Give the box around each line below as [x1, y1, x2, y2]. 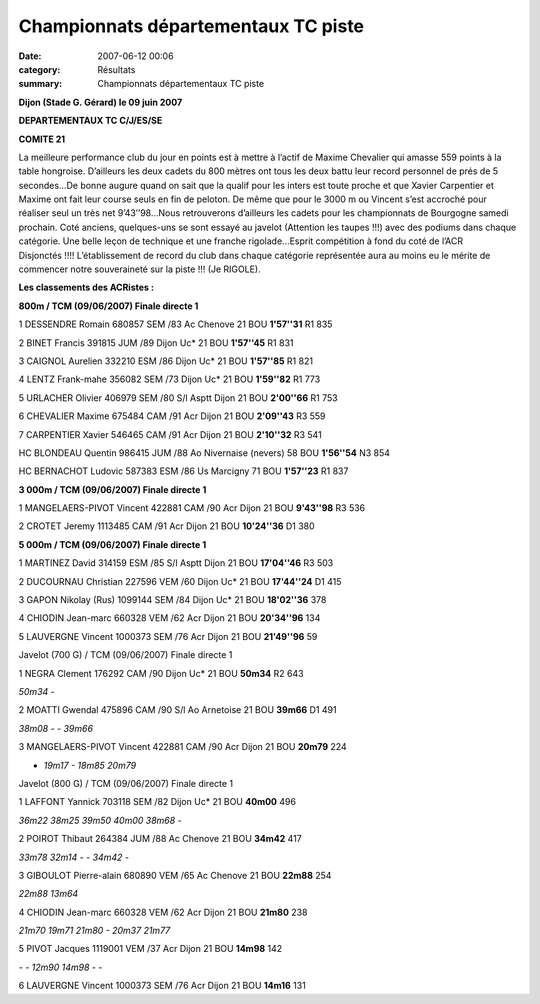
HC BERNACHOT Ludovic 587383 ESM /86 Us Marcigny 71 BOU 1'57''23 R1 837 [18, 465, 349, 477]
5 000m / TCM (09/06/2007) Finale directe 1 [18, 538, 207, 550]
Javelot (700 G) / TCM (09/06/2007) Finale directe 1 [18, 649, 233, 661]
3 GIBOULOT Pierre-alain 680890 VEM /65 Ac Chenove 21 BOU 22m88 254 [18, 869, 332, 881]
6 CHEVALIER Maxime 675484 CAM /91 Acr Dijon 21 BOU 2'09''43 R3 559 [18, 410, 326, 422]
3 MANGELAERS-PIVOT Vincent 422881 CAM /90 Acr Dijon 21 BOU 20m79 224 [18, 741, 347, 753]
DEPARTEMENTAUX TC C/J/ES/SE [18, 115, 163, 127]
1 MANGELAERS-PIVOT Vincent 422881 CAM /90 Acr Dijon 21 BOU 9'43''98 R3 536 [18, 502, 366, 514]
